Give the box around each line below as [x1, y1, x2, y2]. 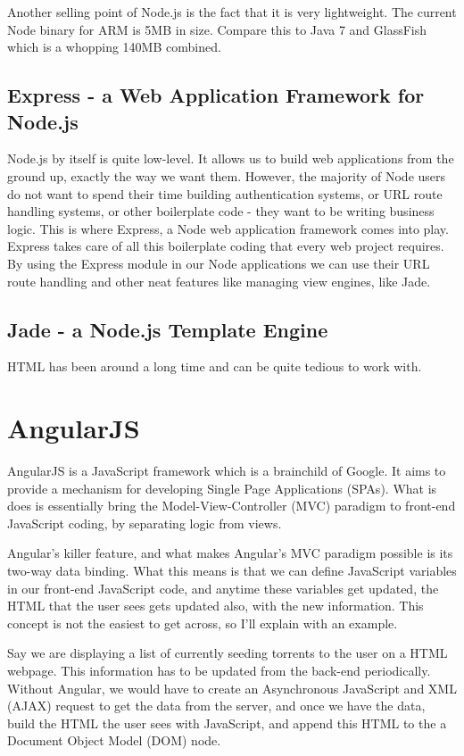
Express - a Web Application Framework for [7, 81, 425, 109]
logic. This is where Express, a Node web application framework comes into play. [7, 219, 449, 237]
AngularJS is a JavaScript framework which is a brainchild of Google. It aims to [7, 461, 446, 480]
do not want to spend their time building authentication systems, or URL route [7, 184, 443, 203]
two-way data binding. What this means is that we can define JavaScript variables [7, 561, 457, 580]
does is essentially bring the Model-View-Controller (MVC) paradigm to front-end [7, 496, 456, 515]
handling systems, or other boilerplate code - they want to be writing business [7, 202, 435, 220]
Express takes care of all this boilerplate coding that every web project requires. [7, 237, 444, 255]
